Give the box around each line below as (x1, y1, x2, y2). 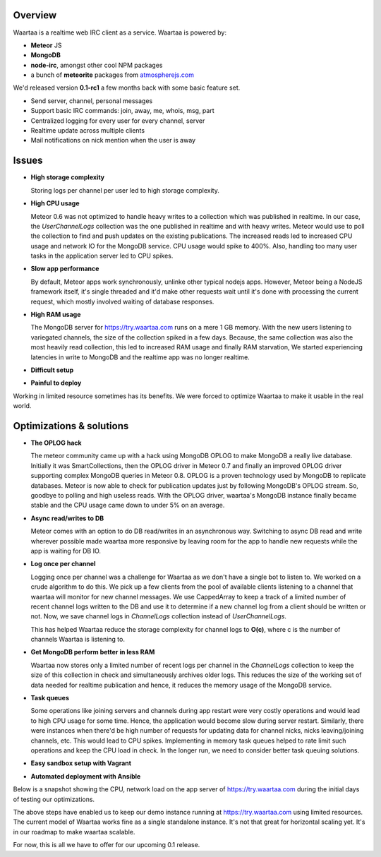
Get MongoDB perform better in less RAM (30, 648, 155, 657)
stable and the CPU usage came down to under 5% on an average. (30, 501, 225, 510)
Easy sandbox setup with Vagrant (30, 759, 132, 767)
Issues (13, 155, 43, 167)
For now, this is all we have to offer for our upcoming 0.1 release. (13, 841, 200, 849)
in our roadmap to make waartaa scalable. (13, 827, 135, 836)
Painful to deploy (30, 378, 82, 388)
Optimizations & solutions (13, 420, 129, 432)
